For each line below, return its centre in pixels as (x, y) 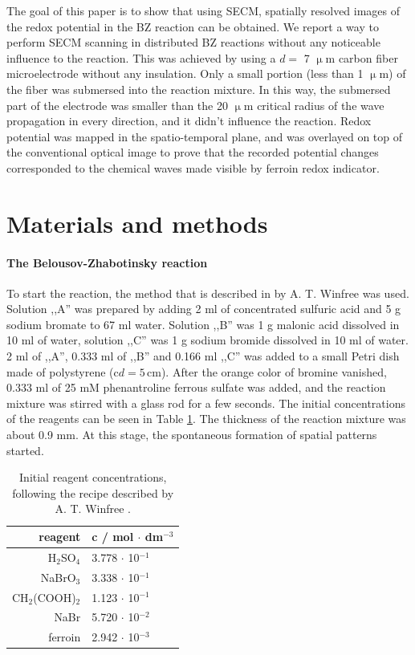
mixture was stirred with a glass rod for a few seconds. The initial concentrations (206, 403)
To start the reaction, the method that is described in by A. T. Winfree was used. (208, 293)
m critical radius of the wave (314, 105)
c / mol (113, 537)
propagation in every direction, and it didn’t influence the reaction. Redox (189, 121)
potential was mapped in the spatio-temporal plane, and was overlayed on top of (205, 136)
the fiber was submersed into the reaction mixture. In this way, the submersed (199, 89)
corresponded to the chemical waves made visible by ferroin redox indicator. (193, 167)
